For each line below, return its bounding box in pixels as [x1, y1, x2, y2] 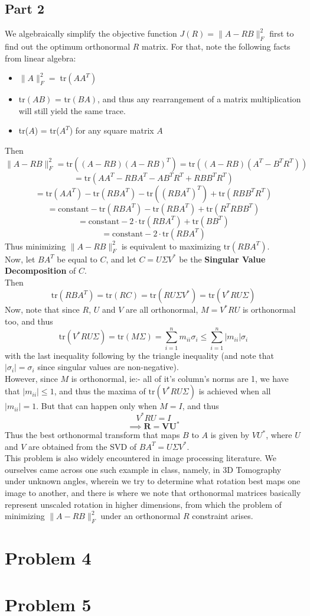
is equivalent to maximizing [121, 239, 221, 252]
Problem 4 [5, 546, 92, 570]
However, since [5, 372, 58, 384]
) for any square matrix [69, 124, 154, 137]
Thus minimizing [5, 239, 66, 252]
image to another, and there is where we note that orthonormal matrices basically [5, 487, 301, 498]
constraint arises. [192, 510, 253, 522]
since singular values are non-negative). [37, 361, 179, 373]
